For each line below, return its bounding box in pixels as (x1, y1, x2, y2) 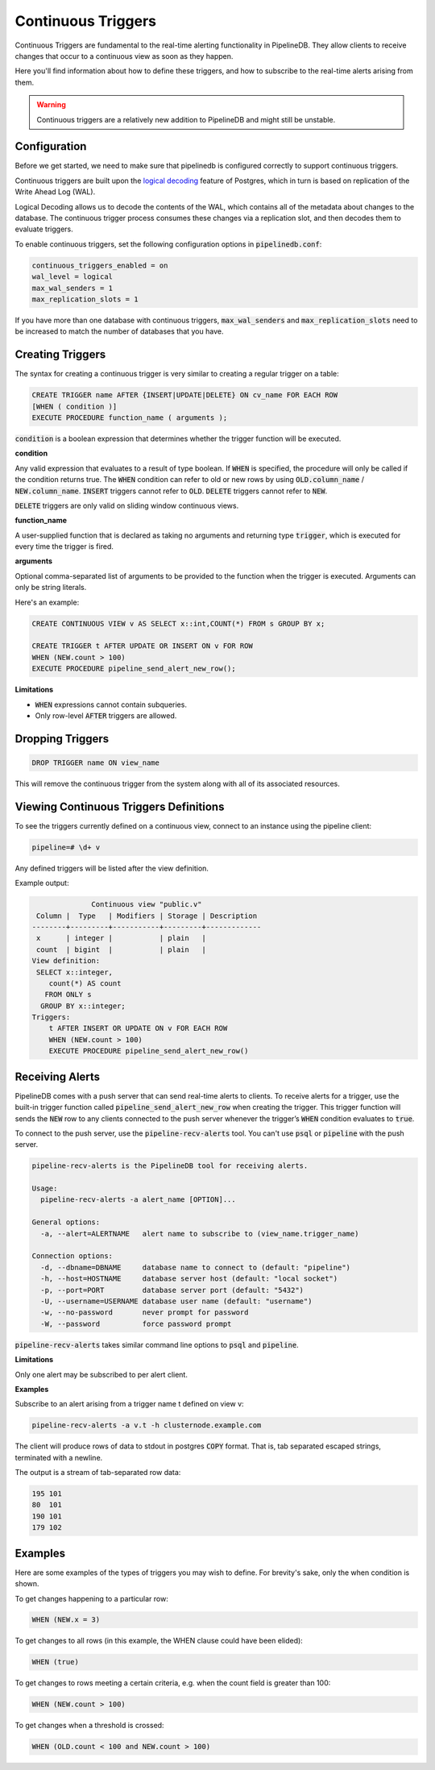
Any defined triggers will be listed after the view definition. (14, 863, 209, 873)
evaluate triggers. (14, 224, 74, 234)
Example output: (14, 879, 69, 888)
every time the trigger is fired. (14, 542, 114, 551)
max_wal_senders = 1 (31, 283, 113, 293)
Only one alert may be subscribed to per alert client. (14, 1369, 188, 1379)
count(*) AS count (48, 978, 122, 987)
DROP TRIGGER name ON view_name (31, 758, 160, 767)
